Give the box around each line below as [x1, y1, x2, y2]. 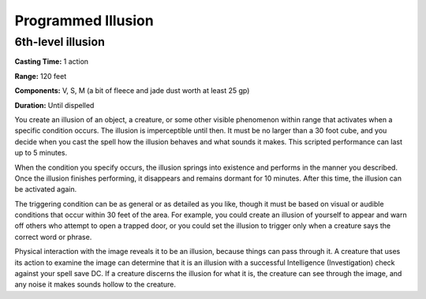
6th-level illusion [14, 35, 106, 49]
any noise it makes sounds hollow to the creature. [14, 280, 177, 290]
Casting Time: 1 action [14, 57, 89, 66]
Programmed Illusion [14, 12, 154, 29]
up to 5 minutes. [14, 148, 68, 158]
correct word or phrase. [14, 232, 92, 241]
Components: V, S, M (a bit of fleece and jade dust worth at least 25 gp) [14, 86, 250, 95]
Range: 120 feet [14, 71, 67, 80]
